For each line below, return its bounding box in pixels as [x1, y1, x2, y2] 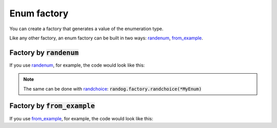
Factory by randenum [9, 48, 79, 57]
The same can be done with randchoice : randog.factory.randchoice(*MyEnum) [23, 86, 202, 92]
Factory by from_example [9, 101, 95, 110]
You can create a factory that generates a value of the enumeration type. [9, 26, 164, 32]
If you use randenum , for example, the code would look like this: [9, 62, 145, 68]
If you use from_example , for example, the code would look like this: [9, 115, 153, 121]
